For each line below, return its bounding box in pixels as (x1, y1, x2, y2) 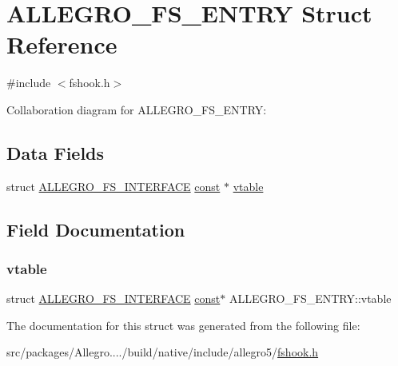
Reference (6, 28, 117, 61)
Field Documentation (6, 217, 185, 241)
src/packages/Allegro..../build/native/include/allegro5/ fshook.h (6, 344, 319, 360)
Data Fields (6, 140, 105, 165)
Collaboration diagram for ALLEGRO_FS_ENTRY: (6, 101, 267, 117)
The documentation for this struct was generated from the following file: (6, 316, 360, 333)
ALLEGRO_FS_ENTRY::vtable (229, 290, 392, 307)
